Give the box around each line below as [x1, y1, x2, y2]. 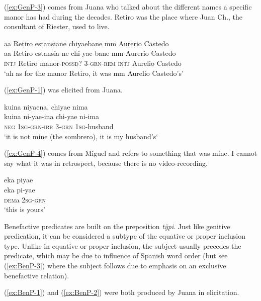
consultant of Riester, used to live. [4, 21, 110, 32]
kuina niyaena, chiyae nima [4, 101, 88, 112]
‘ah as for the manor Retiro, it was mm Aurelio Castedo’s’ [4, 67, 184, 78]
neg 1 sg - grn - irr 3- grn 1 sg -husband [4, 121, 114, 131]
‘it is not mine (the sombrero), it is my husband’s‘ [4, 131, 158, 141]
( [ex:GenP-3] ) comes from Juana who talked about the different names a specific [4, 2, 252, 12]
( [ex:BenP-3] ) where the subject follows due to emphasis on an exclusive [4, 260, 226, 271]
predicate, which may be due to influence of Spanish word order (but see [4, 250, 228, 261]
